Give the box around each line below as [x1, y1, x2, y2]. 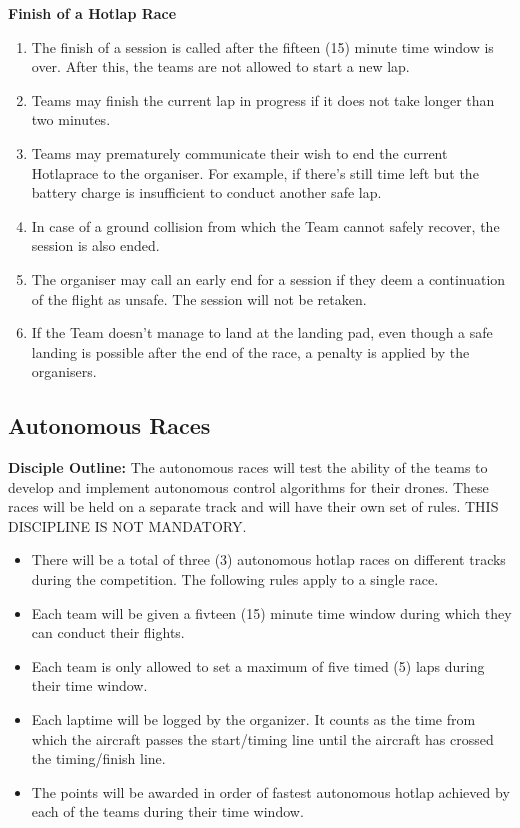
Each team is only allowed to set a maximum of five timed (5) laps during [31, 655, 485, 676]
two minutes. [31, 109, 111, 130]
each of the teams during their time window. [31, 801, 304, 822]
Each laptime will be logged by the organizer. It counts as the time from [31, 709, 476, 730]
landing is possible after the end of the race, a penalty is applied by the [31, 341, 470, 362]
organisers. [31, 361, 97, 382]
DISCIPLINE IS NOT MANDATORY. [8, 515, 247, 536]
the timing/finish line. [31, 748, 166, 769]
